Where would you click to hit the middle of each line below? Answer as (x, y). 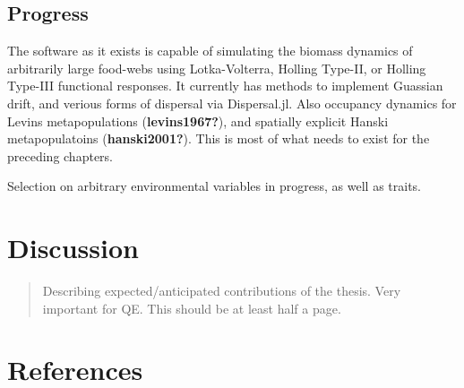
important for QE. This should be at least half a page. (192, 308)
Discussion (73, 248)
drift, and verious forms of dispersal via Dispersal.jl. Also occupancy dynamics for (232, 103)
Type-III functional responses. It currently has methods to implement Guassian (225, 86)
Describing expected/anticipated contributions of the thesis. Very (222, 291)
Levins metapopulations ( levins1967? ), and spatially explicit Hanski (198, 121)
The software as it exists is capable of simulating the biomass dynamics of (210, 51)
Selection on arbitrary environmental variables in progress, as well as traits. (214, 186)
